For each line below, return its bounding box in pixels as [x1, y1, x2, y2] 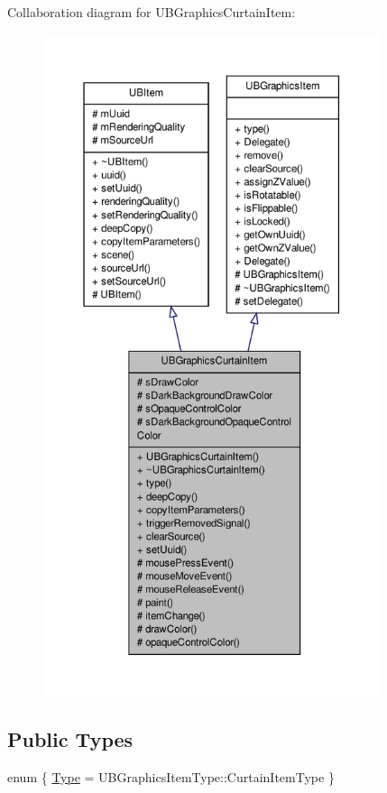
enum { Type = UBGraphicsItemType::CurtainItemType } [7, 767, 335, 786]
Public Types [7, 724, 134, 752]
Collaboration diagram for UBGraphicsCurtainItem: [7, 3, 296, 21]
